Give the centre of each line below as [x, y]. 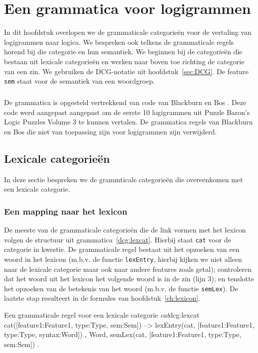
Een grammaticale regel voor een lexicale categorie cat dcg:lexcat [102, 315]
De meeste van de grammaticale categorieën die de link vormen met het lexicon [125, 230]
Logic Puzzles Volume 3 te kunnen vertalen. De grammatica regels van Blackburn [129, 122]
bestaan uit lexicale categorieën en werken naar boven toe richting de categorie [124, 61]
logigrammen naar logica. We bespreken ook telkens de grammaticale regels [119, 42]
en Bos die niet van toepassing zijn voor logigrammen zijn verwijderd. [111, 131]
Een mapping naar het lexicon [66, 211]
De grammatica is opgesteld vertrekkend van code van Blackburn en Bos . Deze [125, 102]
